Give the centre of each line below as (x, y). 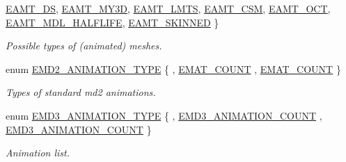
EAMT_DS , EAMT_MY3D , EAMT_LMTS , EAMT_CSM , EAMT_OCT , (168, 8)
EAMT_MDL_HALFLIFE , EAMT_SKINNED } (112, 22)
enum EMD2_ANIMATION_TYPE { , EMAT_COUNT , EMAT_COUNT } (173, 68)
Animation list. (38, 153)
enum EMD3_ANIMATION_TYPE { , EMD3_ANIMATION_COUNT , (164, 115)
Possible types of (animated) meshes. (84, 46)
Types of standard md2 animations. (81, 92)
